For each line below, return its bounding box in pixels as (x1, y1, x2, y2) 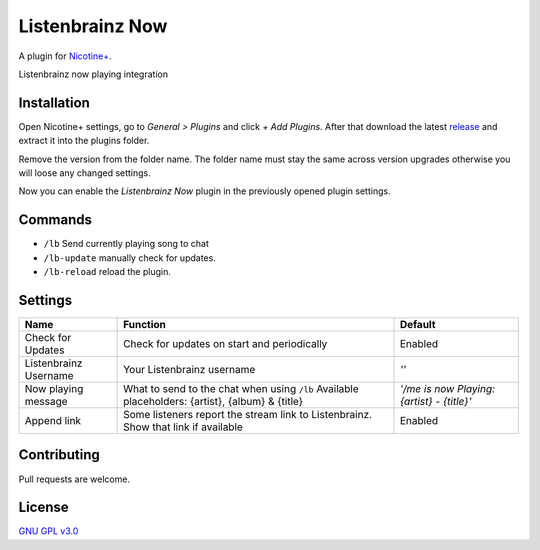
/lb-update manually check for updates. (43, 251, 217, 264)
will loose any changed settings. (18, 167, 152, 179)
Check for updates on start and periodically (123, 337, 328, 350)
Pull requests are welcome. (18, 473, 130, 485)
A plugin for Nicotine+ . (18, 50, 112, 62)
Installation (18, 94, 90, 111)
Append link (24, 414, 82, 427)
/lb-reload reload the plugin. (43, 266, 172, 278)
